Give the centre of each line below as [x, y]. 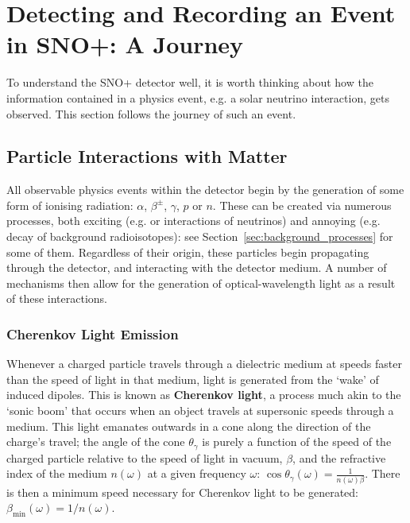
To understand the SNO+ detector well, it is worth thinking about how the [190, 82]
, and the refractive [339, 457]
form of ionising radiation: [70, 205]
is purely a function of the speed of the [297, 442]
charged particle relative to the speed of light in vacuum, [145, 457]
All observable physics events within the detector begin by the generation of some [205, 190]
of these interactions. [57, 298]
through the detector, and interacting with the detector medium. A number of [197, 267]
